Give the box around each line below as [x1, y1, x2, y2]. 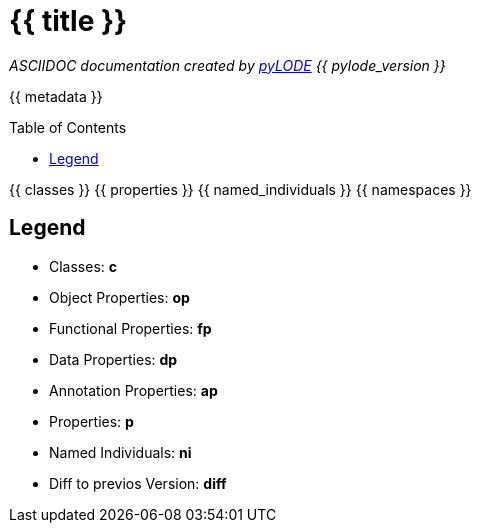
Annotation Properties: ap [49, 381, 218, 399]
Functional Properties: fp [49, 319, 212, 337]
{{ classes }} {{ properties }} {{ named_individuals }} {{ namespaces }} [9, 180, 472, 198]
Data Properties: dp [49, 350, 178, 368]
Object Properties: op [49, 288, 190, 306]
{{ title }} [9, 4, 128, 38]
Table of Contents [9, 118, 127, 136]
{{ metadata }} [9, 87, 103, 105]
